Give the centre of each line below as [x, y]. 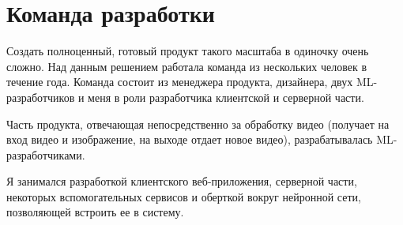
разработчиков [41, 97]
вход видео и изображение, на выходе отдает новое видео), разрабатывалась [190, 139]
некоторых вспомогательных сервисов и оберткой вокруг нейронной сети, [184, 196]
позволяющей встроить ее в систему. [95, 212]
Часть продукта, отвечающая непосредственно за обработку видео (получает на [198, 124]
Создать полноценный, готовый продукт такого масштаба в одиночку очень [188, 51]
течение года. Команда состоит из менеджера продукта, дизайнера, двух [180, 82]
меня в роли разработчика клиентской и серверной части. [226, 97]
